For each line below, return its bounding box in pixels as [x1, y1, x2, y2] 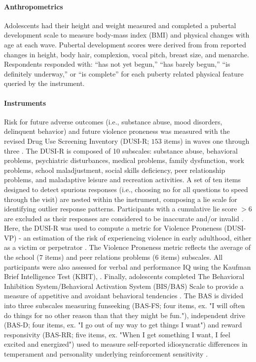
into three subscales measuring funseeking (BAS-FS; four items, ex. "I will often [4, 300, 245, 311]
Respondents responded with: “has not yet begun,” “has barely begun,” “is [4, 59, 230, 69]
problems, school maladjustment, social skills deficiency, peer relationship [4, 164, 225, 175]
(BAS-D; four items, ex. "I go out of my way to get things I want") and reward [4, 320, 242, 330]
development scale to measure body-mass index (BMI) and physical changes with [4, 30, 250, 40]
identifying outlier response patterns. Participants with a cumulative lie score [4, 203, 237, 214]
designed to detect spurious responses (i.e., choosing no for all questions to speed [4, 184, 248, 194]
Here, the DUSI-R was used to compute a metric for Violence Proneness [4, 223, 222, 233]
